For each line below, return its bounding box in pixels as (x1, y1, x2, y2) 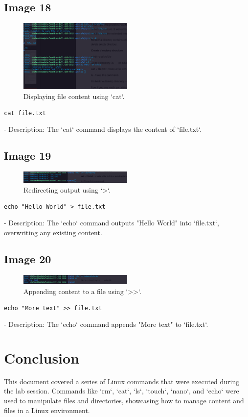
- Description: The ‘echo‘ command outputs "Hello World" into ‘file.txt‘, (4, 218, 219, 228)
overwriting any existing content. (4, 227, 102, 237)
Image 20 (4, 251, 51, 266)
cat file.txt (4, 109, 46, 117)
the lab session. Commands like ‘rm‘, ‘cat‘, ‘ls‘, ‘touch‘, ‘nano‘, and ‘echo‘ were (4, 386, 239, 396)
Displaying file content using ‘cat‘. (23, 91, 125, 101)
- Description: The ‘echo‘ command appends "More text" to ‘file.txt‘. (4, 319, 208, 329)
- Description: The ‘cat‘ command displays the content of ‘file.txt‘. (4, 124, 202, 134)
